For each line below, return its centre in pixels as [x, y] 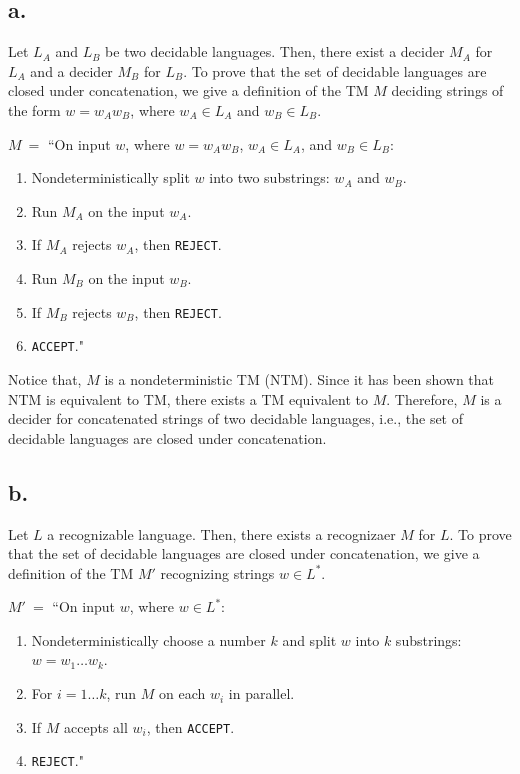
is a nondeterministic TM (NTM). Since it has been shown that [299, 378]
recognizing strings [217, 572]
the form [34, 109]
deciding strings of [447, 90]
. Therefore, [422, 398]
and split [309, 639]
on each [182, 693]
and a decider [71, 70]
